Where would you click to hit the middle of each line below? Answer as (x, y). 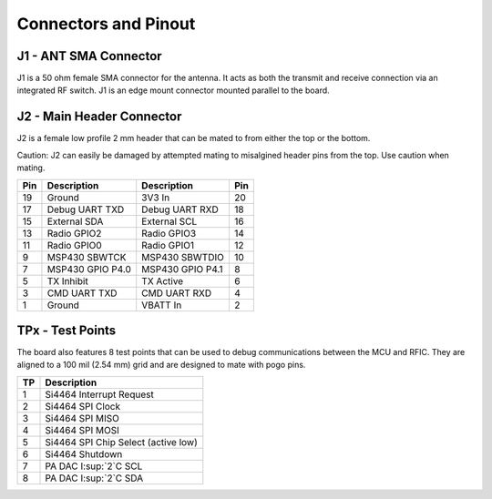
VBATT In (162, 305)
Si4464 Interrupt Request (99, 394)
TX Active (163, 280)
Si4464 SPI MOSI (82, 430)
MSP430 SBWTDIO (183, 257)
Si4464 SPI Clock (83, 406)
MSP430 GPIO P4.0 (89, 269)
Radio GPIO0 (74, 245)
